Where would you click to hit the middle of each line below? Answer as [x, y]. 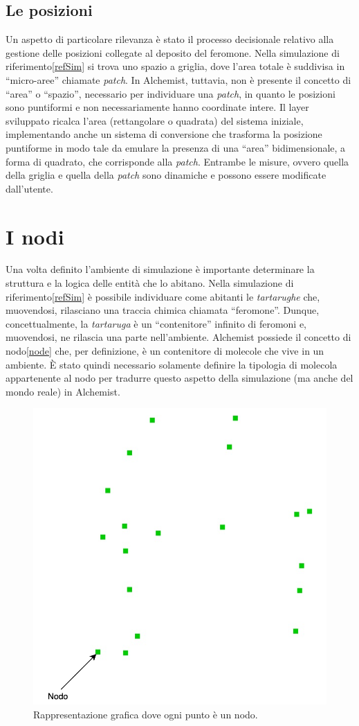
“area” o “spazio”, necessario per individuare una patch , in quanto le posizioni [171, 93]
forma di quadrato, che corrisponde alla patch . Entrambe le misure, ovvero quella [177, 161]
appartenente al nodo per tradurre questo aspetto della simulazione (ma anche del [179, 378]
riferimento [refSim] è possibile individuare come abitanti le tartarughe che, [163, 296]
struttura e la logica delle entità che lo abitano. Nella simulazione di [150, 283]
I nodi [35, 236]
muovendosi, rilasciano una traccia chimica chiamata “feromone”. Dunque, [163, 310]
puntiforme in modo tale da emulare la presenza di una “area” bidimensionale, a [176, 147]
